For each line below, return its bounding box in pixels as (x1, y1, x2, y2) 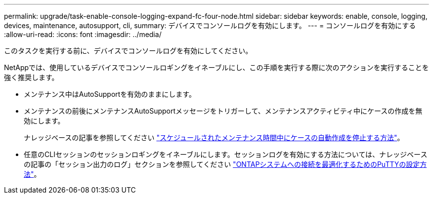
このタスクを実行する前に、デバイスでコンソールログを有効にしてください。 (4, 46, 253, 55)
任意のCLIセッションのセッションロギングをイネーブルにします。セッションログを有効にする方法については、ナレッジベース (24, 150, 428, 158)
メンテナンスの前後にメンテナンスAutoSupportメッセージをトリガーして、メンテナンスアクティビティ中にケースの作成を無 (24, 107, 423, 115)
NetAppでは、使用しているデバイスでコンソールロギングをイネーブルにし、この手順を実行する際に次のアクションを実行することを (4, 63, 429, 72)
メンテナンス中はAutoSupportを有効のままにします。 (24, 90, 196, 98)
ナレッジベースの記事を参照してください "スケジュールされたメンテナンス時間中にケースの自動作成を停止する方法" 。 (24, 133, 404, 142)
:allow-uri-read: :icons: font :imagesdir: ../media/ (4, 30, 162, 39)
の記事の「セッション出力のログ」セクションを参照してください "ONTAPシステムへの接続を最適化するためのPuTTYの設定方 (24, 160, 427, 168)
